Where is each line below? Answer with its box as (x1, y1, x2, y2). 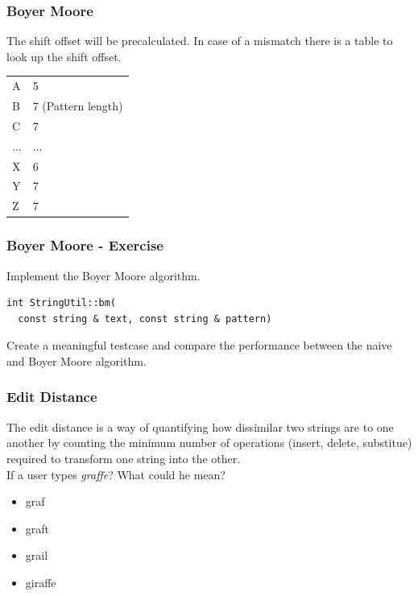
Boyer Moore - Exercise (6, 235, 163, 255)
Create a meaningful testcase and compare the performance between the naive (6, 337, 392, 354)
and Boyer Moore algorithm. (6, 352, 147, 369)
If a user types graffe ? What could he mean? (6, 466, 226, 482)
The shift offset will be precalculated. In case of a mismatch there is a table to (6, 32, 393, 49)
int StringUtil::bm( (6, 297, 117, 309)
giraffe (25, 573, 56, 590)
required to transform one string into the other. (6, 449, 241, 466)
